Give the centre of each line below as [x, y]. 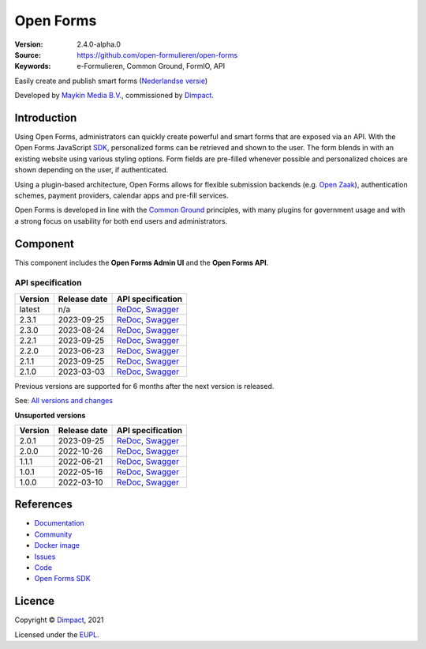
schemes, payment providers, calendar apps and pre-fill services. [121, 195]
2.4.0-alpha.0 [99, 44]
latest [30, 309]
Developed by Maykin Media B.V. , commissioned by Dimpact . [114, 96]
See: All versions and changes [64, 401]
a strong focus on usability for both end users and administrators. [121, 221]
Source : [28, 55]
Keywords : [33, 66]
